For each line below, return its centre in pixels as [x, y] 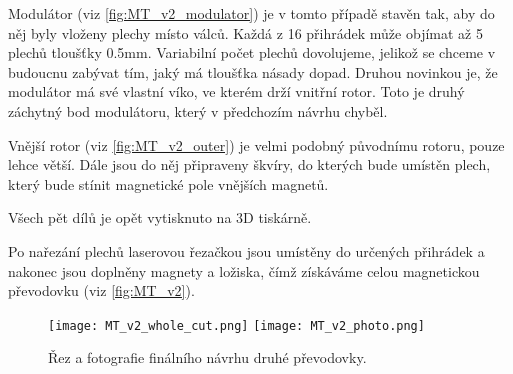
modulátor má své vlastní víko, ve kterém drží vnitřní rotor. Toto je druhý [236, 91]
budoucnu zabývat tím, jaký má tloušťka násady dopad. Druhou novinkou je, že [253, 71]
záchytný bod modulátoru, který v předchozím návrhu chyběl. [198, 110]
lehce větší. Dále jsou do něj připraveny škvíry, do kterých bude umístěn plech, [249, 164]
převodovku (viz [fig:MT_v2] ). [101, 290]
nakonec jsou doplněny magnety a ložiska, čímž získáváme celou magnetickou [244, 270]
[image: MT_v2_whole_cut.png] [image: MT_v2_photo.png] [236, 325]
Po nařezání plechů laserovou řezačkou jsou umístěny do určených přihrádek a [246, 250]
